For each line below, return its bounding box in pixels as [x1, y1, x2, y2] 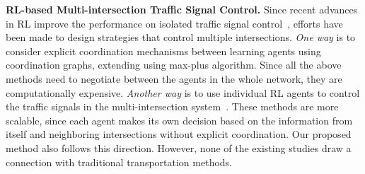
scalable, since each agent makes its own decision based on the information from [6, 112, 353, 127]
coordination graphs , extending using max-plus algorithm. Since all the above [6, 57, 342, 72]
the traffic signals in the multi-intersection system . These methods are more [6, 99, 339, 114]
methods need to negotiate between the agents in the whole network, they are [6, 71, 342, 86]
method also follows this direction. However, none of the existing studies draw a [6, 140, 352, 155]
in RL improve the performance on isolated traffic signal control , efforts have [6, 16, 343, 30]
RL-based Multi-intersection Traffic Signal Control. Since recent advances [6, 2, 358, 16]
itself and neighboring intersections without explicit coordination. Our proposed [6, 127, 352, 141]
